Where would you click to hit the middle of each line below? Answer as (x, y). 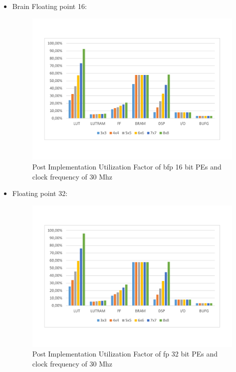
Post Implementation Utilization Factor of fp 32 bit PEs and (125, 354)
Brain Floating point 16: (49, 6)
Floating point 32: (40, 193)
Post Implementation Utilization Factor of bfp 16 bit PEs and (127, 167)
